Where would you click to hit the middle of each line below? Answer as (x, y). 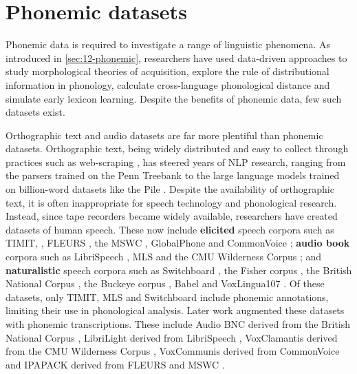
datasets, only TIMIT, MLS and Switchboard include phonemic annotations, (167, 297)
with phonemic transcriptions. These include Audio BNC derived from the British (178, 324)
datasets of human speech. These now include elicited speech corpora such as (170, 229)
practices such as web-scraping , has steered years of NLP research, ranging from (176, 162)
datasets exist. (35, 112)
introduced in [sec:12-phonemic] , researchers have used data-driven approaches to (176, 58)
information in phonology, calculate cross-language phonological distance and (168, 84)
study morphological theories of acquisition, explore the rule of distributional (167, 71)
